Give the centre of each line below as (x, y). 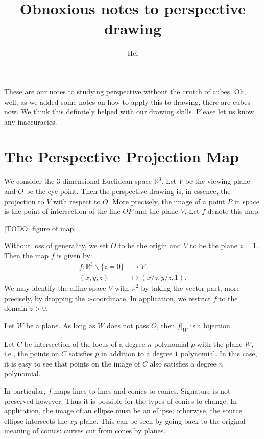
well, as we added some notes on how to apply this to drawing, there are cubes (127, 101)
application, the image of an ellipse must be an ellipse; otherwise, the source (123, 411)
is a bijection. (211, 325)
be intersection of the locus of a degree (85, 343)
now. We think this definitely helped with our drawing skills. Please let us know (129, 112)
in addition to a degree (137, 353)
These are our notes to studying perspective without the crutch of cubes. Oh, (125, 91)
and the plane (157, 211)
